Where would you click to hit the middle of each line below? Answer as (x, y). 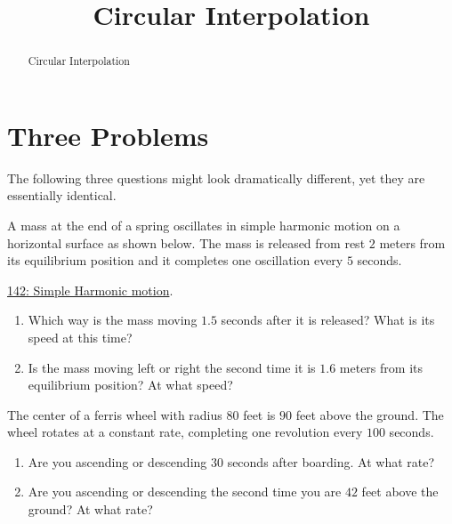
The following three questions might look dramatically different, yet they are (216, 177)
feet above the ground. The (370, 414)
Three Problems (108, 135)
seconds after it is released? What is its (328, 320)
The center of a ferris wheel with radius (115, 414)
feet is (259, 414)
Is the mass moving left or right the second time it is (172, 367)
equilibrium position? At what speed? (130, 385)
